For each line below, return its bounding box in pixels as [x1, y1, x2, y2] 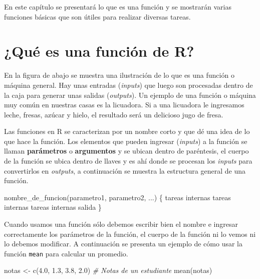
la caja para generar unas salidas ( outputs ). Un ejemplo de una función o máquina [4, 89, 256, 100]
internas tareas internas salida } [4, 202, 102, 212]
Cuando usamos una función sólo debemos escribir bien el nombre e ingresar [4, 219, 238, 229]
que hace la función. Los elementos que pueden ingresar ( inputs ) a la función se [4, 135, 247, 146]
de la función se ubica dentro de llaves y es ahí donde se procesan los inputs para [4, 156, 252, 166]
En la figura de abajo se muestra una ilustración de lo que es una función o [4, 70, 234, 80]
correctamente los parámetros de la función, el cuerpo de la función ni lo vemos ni [4, 228, 256, 239]
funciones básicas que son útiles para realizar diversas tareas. [4, 11, 191, 22]
